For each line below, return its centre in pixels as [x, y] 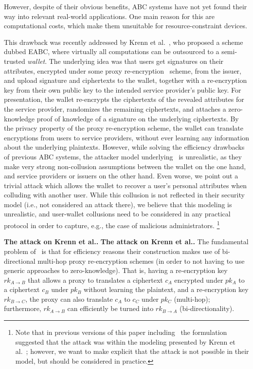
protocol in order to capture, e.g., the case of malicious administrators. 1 [112, 224]
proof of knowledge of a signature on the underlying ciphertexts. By [138, 118]
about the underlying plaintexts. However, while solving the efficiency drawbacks [124, 147]
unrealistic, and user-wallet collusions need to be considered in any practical [117, 214]
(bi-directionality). [207, 308]
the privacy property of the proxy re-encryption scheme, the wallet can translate [124, 128]
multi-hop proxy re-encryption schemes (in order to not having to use [141, 261]
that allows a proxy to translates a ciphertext [95, 280]
